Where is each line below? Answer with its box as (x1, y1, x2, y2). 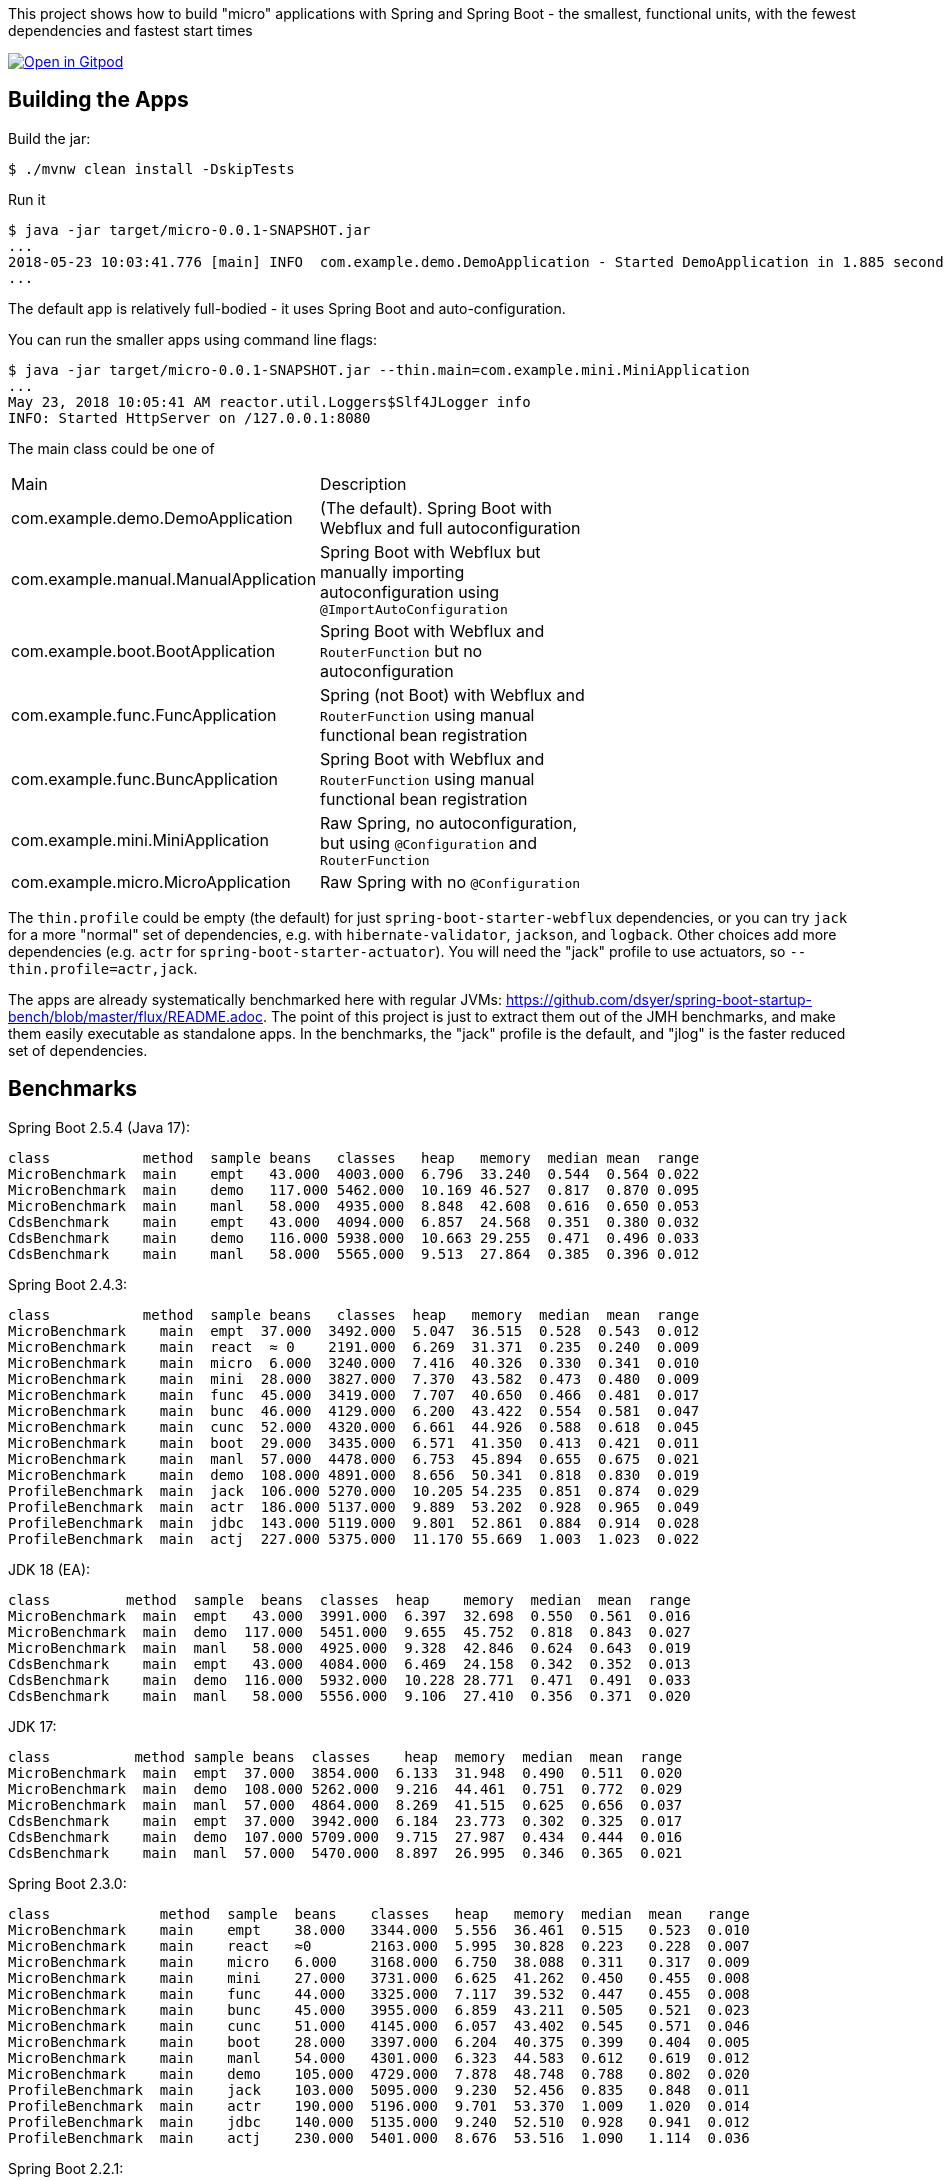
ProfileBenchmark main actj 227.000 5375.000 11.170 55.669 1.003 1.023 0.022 (8, 1530, 700, 1547)
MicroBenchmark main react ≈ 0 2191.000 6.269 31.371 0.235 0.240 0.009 (8, 1338, 700, 1355)
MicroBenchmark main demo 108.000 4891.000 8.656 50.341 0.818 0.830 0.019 (8, 1466, 700, 1483)
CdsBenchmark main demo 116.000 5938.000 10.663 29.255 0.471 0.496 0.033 (8, 1229, 700, 1246)
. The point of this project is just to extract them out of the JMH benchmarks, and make (262, 1007, 836, 1025)
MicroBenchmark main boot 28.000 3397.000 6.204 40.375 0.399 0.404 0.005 (8, 2033, 750, 2050)
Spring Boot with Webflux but (320, 541, 541, 562)
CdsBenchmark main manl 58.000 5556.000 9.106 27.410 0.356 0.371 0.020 (8, 1687, 691, 1704)
